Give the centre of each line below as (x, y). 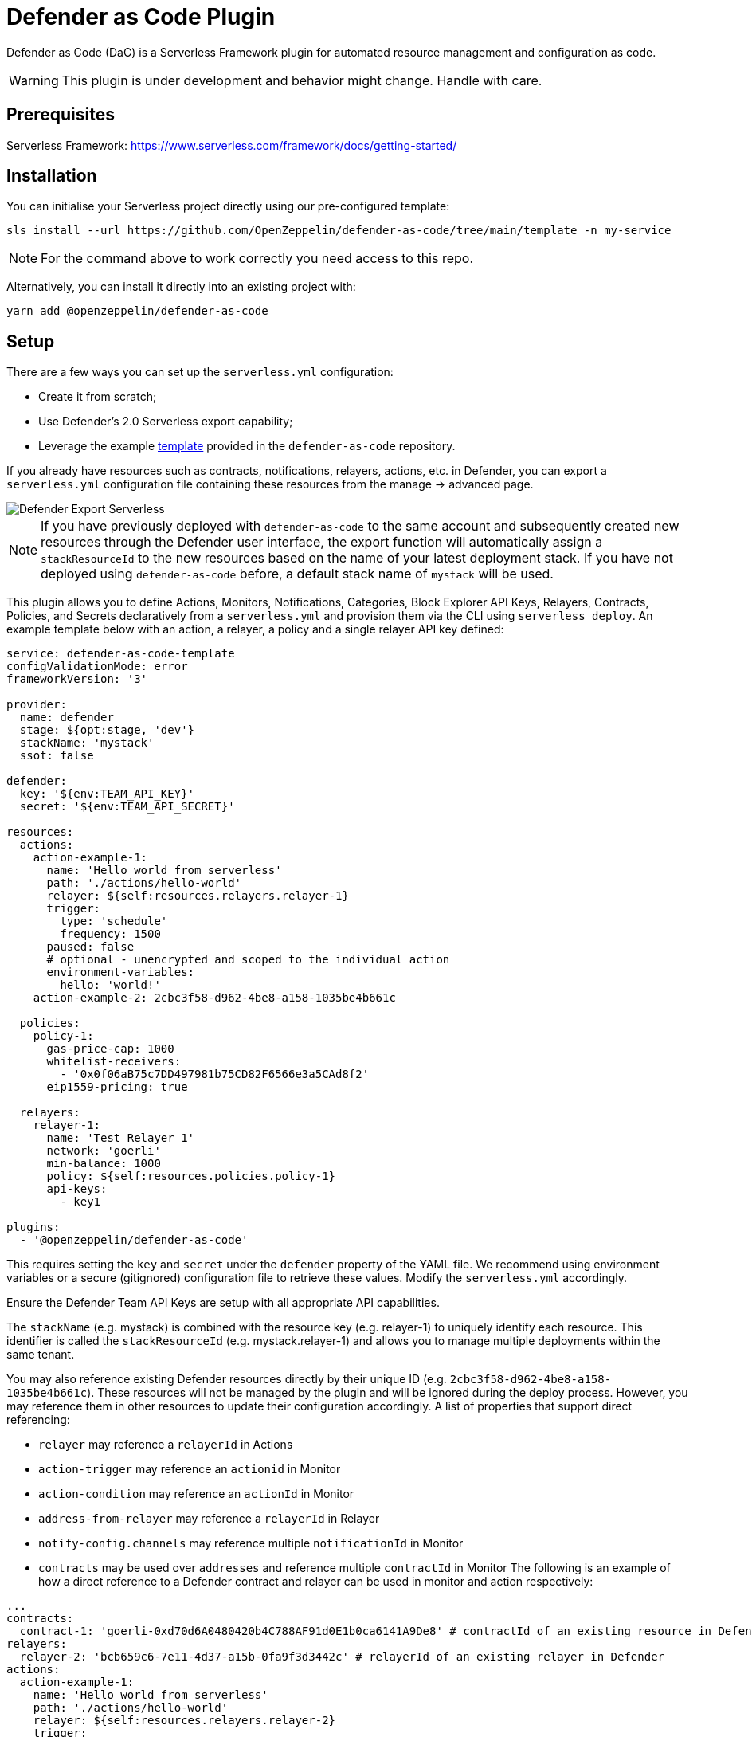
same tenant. (41, 1355)
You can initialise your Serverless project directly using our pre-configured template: (228, 206)
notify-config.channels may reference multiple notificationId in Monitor (251, 1543)
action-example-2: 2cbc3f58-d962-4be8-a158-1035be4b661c (214, 998)
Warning (34, 80)
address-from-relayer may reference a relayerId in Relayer (209, 1519)
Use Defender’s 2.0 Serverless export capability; (166, 422)
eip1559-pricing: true (117, 1087)
